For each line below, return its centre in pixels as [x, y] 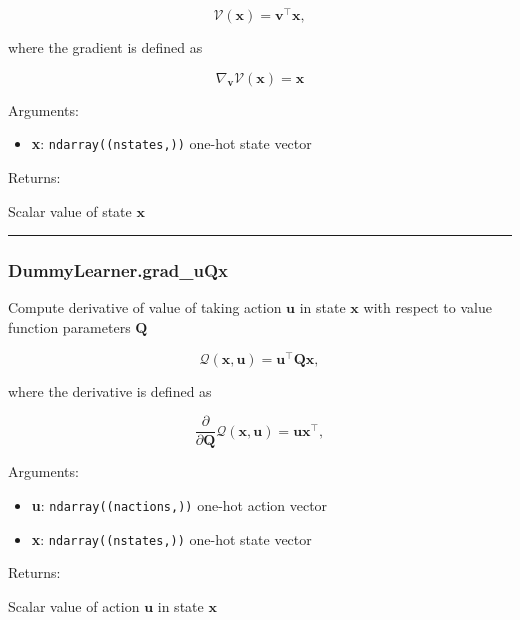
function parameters [69, 326]
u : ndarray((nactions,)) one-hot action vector [179, 504]
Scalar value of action [74, 605]
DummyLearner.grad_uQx [118, 270]
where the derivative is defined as [110, 390]
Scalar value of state [70, 210]
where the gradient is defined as [105, 47]
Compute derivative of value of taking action [145, 307]
